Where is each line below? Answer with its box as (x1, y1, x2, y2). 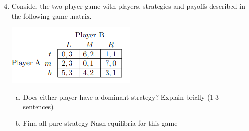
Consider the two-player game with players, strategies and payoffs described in (11, 1, 245, 11)
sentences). (23, 101, 55, 112)
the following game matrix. (11, 10, 92, 20)
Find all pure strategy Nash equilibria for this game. (23, 117, 179, 128)
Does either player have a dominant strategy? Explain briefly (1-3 (23, 92, 219, 102)
